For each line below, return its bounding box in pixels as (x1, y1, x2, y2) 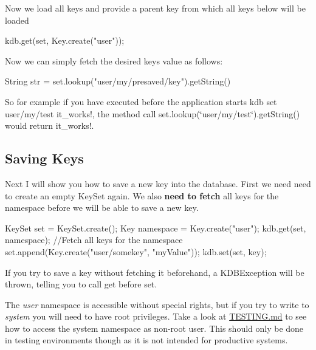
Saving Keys (5, 149, 84, 168)
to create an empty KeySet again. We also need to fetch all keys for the (5, 189, 279, 202)
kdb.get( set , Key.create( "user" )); (5, 34, 125, 47)
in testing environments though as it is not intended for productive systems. (5, 334, 288, 346)
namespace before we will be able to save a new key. (5, 201, 199, 214)
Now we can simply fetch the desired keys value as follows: (5, 54, 223, 67)
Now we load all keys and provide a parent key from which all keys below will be (5, 2, 306, 14)
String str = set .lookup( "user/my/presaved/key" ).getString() (5, 75, 231, 87)
